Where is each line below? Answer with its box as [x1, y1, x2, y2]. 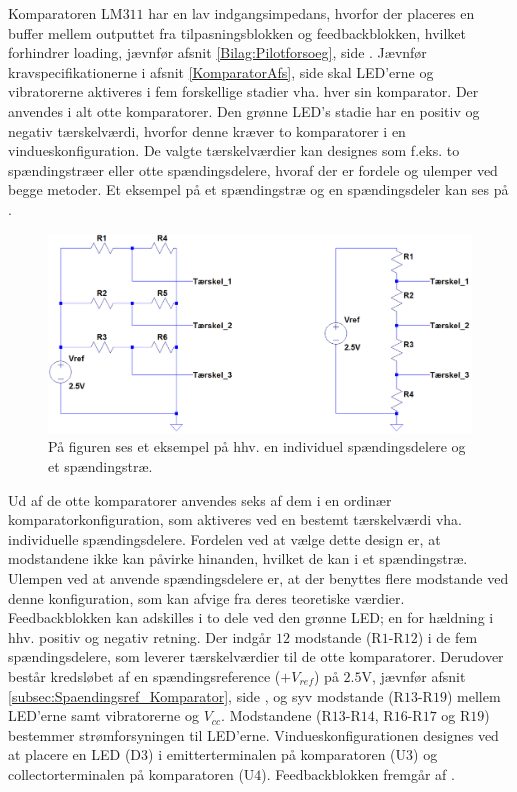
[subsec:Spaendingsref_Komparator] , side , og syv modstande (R [8, 685, 404, 706]
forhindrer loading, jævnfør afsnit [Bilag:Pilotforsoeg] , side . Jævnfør [8, 42, 427, 63]
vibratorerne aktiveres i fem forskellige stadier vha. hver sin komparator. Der [8, 81, 479, 102]
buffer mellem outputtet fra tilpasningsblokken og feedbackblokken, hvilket [8, 22, 466, 43]
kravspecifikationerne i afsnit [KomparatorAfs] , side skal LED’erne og [8, 61, 434, 82]
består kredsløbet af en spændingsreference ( [8, 666, 281, 686]
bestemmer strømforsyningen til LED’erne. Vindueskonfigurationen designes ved [8, 724, 499, 745]
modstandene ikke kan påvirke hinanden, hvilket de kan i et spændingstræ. [8, 548, 468, 569]
